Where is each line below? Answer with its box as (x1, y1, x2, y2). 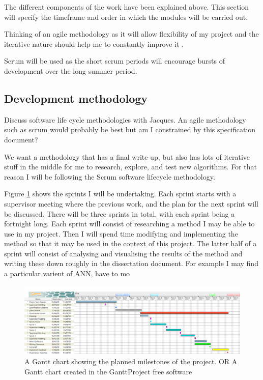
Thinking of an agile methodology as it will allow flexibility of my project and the (4, 28, 259, 39)
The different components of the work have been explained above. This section (4, 2, 249, 12)
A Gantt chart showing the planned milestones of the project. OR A (24, 356, 238, 366)
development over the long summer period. (4, 65, 137, 76)
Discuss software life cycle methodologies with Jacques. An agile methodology (4, 114, 246, 125)
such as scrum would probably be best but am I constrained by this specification (4, 124, 256, 135)
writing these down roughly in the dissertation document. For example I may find (4, 258, 258, 269)
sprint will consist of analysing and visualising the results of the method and (4, 248, 243, 258)
